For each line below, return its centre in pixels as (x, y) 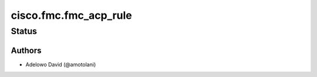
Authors (26, 50)
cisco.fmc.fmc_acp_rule (71, 15)
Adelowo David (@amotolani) (61, 64)
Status (24, 31)
